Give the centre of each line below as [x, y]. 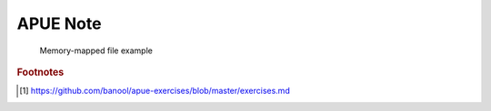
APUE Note [59, 23]
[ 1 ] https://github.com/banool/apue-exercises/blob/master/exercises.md [155, 91]
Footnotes [40, 72]
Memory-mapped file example [96, 51]
